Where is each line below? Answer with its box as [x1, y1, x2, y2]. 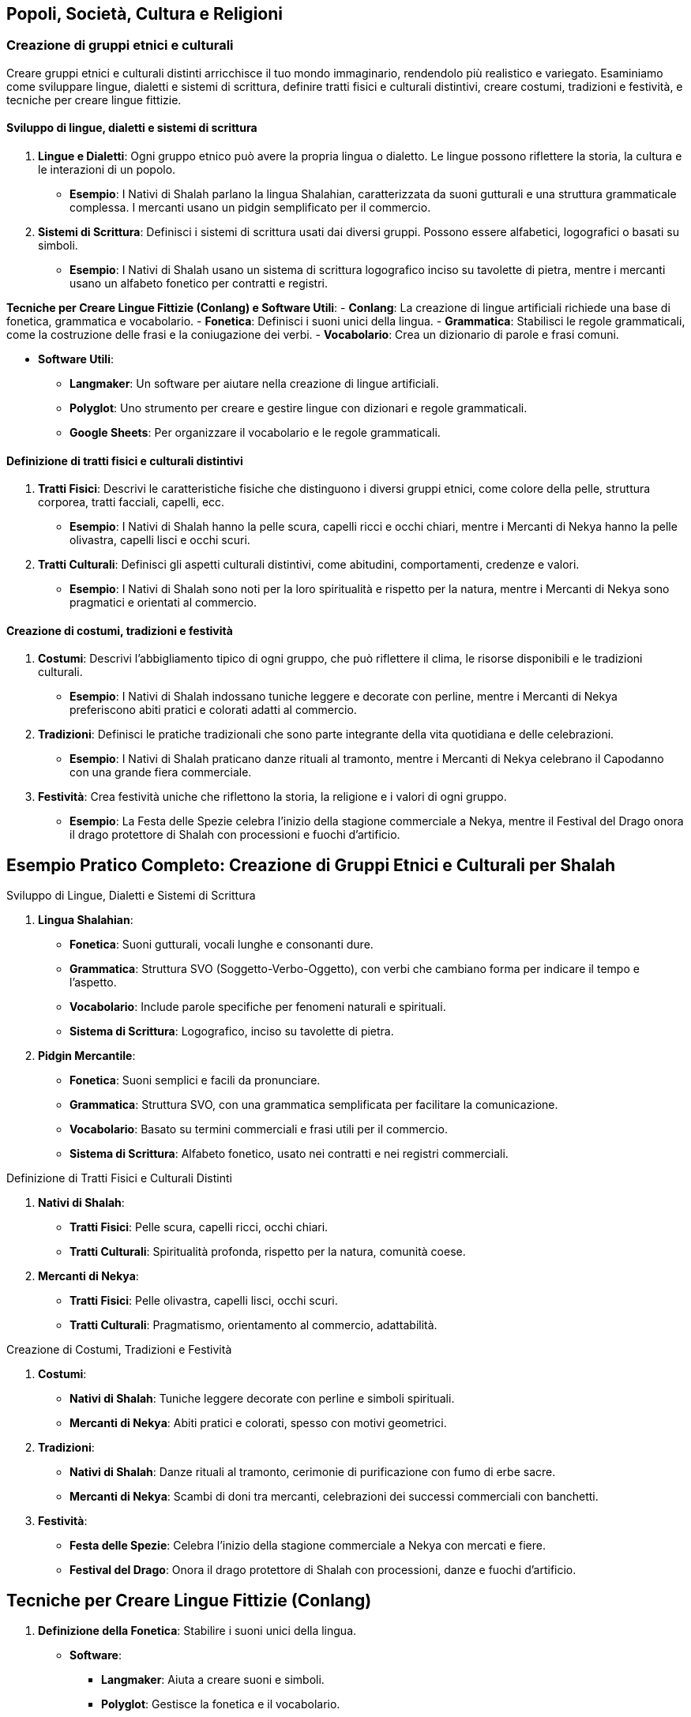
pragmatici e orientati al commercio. [69, 596, 257, 610]
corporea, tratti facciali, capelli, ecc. [38, 495, 225, 509]
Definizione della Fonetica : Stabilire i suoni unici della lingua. [38, 1624, 357, 1638]
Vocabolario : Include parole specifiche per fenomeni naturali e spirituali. [69, 1000, 446, 1014]
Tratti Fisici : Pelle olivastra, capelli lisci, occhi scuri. [69, 1294, 338, 1308]
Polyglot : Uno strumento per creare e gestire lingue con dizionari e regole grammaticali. [69, 401, 528, 415]
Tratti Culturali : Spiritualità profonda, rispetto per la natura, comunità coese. [69, 1245, 466, 1259]
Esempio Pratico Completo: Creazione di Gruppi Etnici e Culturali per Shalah [6, 855, 616, 875]
